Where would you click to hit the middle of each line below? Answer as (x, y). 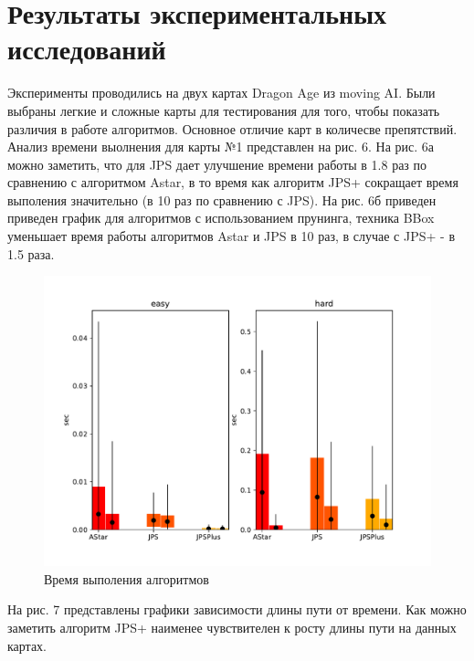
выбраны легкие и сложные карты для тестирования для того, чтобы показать (224, 110)
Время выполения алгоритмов (126, 578)
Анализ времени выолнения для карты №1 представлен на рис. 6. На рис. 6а (221, 147)
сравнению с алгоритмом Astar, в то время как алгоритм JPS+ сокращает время (233, 182)
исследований (87, 49)
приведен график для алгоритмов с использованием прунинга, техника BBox (221, 218)
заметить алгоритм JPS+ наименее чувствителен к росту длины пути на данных (232, 628)
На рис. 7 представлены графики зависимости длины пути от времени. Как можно (237, 609)
